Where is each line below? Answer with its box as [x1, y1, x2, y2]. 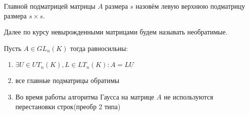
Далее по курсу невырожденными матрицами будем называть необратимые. [4, 27, 228, 37]
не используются [163, 91, 213, 101]
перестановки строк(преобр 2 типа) [15, 101, 121, 111]
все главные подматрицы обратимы [15, 75, 120, 85]
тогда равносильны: [70, 43, 128, 53]
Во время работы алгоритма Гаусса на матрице [15, 91, 155, 101]
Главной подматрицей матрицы [4, 1, 96, 11]
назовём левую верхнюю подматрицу [135, 1, 245, 11]
